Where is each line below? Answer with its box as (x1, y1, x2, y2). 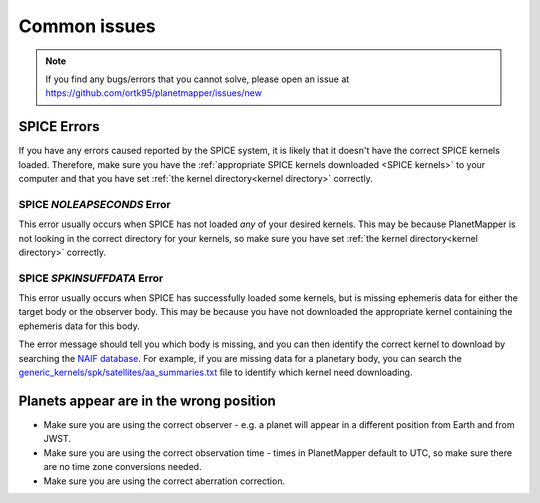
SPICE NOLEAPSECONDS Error (18, 197, 171, 211)
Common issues (18, 15, 156, 37)
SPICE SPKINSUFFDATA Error (18, 271, 164, 285)
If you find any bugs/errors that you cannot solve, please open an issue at (45, 73, 350, 85)
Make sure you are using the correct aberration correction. (43, 475, 285, 487)
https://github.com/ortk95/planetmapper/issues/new (45, 87, 262, 99)
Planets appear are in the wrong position (18, 392, 277, 409)
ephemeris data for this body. (18, 320, 140, 332)
